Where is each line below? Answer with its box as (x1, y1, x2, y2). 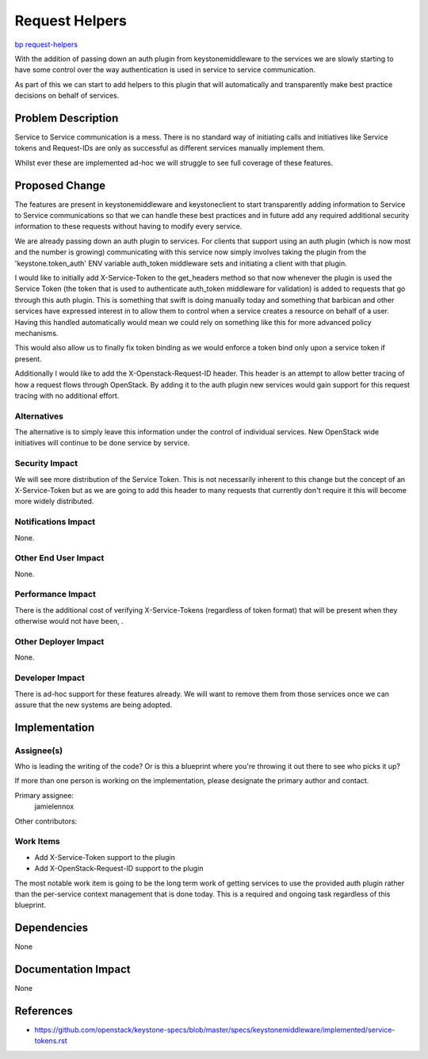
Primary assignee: (14, 790, 75, 800)
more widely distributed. (14, 496, 94, 507)
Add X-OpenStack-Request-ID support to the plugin (34, 864, 204, 874)
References (14, 1004, 73, 1018)
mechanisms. (14, 329, 59, 338)
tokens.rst (34, 1036, 67, 1046)
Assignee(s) (14, 745, 63, 756)
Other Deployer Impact (14, 636, 105, 647)
